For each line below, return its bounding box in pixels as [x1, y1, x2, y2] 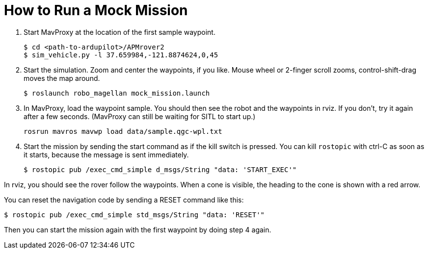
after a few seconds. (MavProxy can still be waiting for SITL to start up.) [24, 112, 256, 121]
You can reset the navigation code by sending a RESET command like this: [4, 195, 244, 204]
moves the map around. [24, 74, 100, 82]
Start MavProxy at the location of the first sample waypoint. [24, 27, 215, 36]
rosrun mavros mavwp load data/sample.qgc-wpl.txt [24, 127, 222, 135]
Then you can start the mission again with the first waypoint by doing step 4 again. [4, 225, 271, 234]
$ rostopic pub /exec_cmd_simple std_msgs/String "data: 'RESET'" [4, 210, 265, 219]
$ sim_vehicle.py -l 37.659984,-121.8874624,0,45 [24, 51, 218, 59]
